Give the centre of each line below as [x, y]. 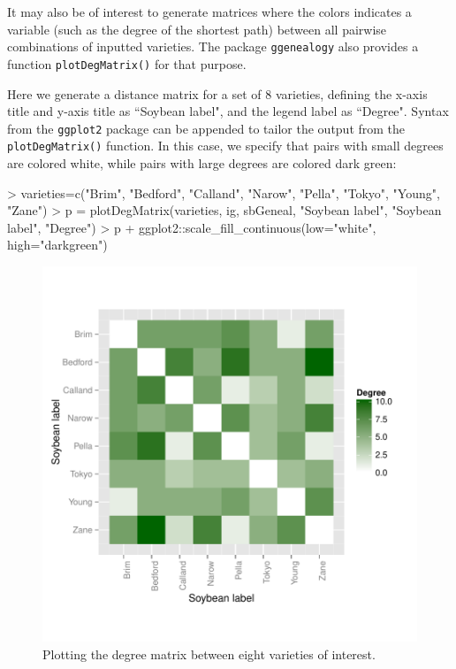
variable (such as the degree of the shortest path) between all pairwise [197, 29]
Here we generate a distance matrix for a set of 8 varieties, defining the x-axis [217, 93]
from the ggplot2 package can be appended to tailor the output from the [206, 128]
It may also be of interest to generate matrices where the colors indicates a [209, 12]
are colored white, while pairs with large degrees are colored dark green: [202, 163]
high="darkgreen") [57, 245]
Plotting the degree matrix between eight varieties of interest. [209, 654]
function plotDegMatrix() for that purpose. [127, 63]
